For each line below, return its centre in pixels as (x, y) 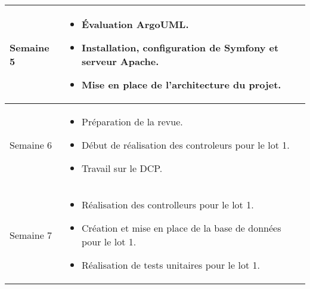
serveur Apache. (120, 62)
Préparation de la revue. (132, 122)
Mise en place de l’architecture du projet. (182, 85)
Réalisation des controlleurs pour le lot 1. (168, 205)
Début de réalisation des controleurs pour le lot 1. (186, 145)
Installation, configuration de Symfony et (180, 48)
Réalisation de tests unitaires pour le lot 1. (171, 265)
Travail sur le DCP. (122, 168)
